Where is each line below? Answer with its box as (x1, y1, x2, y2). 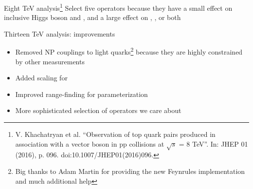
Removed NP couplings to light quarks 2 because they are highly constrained (15, 45, 243, 57)
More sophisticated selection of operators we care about (15, 105, 181, 115)
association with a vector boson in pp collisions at (15, 138, 164, 149)
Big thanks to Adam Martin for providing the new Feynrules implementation (15, 166, 245, 176)
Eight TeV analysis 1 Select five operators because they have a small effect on (4, 1, 233, 13)
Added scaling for (15, 73, 68, 83)
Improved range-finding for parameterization (15, 89, 148, 99)
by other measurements (15, 56, 85, 66)
